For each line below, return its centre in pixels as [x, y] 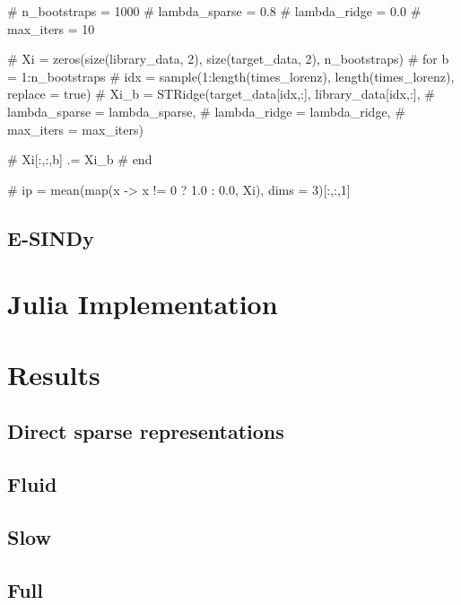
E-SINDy [51, 237]
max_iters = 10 [51, 28]
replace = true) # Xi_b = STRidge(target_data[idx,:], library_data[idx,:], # [221, 94]
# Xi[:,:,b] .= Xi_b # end [80, 159]
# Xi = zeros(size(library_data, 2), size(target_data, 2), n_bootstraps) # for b [228, 59]
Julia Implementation [143, 304]
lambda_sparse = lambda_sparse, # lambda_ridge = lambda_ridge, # [206, 111]
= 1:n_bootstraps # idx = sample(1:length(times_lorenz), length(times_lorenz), [231, 76]
